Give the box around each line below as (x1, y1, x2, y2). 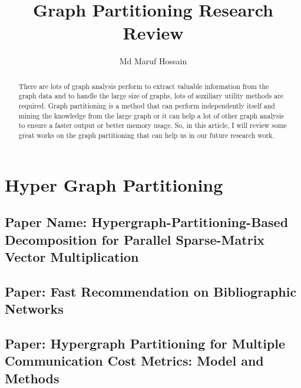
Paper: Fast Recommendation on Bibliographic (5, 282, 297, 300)
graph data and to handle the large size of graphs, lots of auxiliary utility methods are (18, 91, 284, 101)
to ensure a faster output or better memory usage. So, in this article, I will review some (18, 120, 287, 130)
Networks (5, 300, 64, 318)
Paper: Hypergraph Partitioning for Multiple (5, 334, 286, 352)
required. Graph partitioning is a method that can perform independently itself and (18, 101, 275, 111)
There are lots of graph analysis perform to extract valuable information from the (18, 81, 269, 91)
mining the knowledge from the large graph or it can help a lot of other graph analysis (18, 110, 284, 120)
